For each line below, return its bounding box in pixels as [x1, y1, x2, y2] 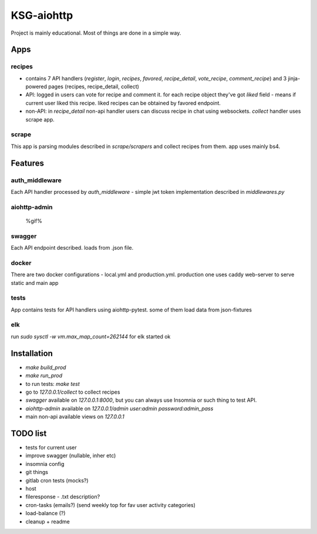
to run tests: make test [25, 380, 80, 387]
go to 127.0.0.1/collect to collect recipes [25, 388, 120, 395]
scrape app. [25, 116, 55, 123]
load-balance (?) [25, 510, 66, 517]
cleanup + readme [25, 518, 70, 525]
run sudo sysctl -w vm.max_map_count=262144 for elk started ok [11, 333, 171, 340]
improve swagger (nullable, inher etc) [25, 452, 116, 459]
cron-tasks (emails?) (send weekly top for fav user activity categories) [25, 501, 196, 508]
